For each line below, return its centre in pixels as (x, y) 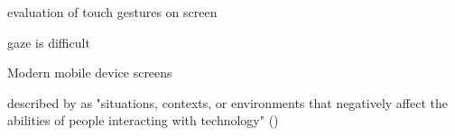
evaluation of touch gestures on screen (112, 12)
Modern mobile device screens (90, 73)
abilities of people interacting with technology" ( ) (143, 120)
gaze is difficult (49, 42)
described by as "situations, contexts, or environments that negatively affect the (228, 102)
